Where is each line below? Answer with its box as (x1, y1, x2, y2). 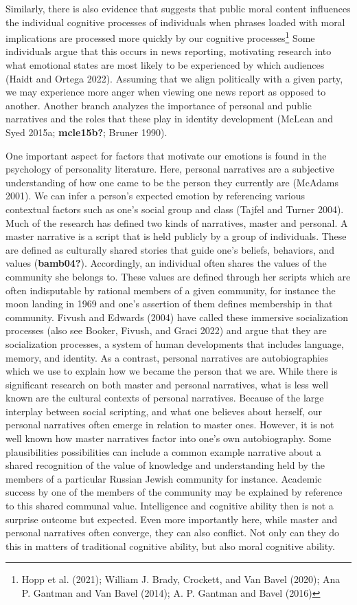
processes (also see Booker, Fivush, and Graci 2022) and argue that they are (5, 323, 327, 338)
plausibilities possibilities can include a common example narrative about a (5, 444, 321, 459)
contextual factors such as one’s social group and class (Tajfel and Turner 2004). (5, 201, 344, 216)
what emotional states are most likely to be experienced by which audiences (5, 58, 325, 72)
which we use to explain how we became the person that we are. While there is (5, 364, 338, 378)
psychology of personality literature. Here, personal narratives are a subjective (5, 162, 334, 176)
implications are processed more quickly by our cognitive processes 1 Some (5, 29, 315, 45)
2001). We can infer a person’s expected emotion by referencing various (5, 188, 305, 203)
